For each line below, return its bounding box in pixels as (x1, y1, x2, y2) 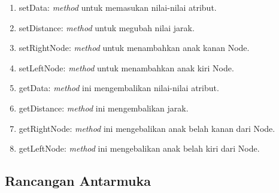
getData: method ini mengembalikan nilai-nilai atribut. (19, 82, 219, 94)
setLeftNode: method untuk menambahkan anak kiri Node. (19, 61, 234, 74)
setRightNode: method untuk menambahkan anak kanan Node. (19, 41, 250, 54)
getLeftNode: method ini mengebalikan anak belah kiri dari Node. (19, 142, 260, 155)
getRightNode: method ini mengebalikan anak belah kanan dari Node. (19, 122, 275, 134)
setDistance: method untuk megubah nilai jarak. (19, 21, 195, 34)
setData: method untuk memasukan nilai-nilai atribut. (19, 1, 217, 13)
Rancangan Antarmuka (5, 171, 151, 190)
